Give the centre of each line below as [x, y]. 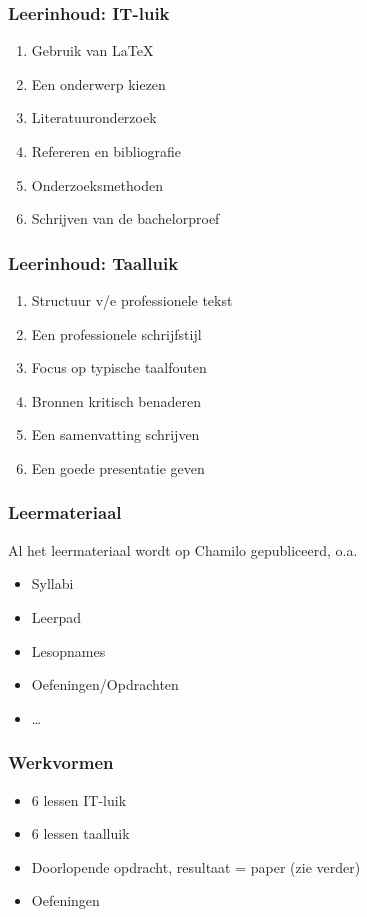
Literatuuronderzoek [94, 117]
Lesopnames [68, 650]
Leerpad [56, 616]
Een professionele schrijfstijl [116, 333]
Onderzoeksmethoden [97, 184]
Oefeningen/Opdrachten [105, 684]
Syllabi [52, 583]
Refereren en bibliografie [106, 151]
